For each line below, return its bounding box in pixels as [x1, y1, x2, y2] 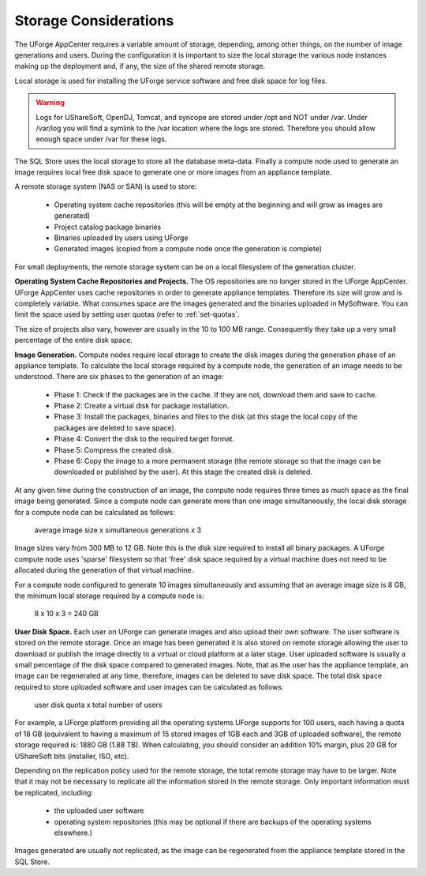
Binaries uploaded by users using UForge [54, 233, 189, 242]
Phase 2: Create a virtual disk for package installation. [54, 401, 230, 411]
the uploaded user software [54, 806, 144, 815]
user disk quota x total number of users [34, 700, 163, 710]
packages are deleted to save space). [54, 423, 177, 432]
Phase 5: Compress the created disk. [54, 445, 174, 454]
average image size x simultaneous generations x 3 [34, 525, 201, 535]
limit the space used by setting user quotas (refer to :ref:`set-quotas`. [14, 310, 240, 319]
